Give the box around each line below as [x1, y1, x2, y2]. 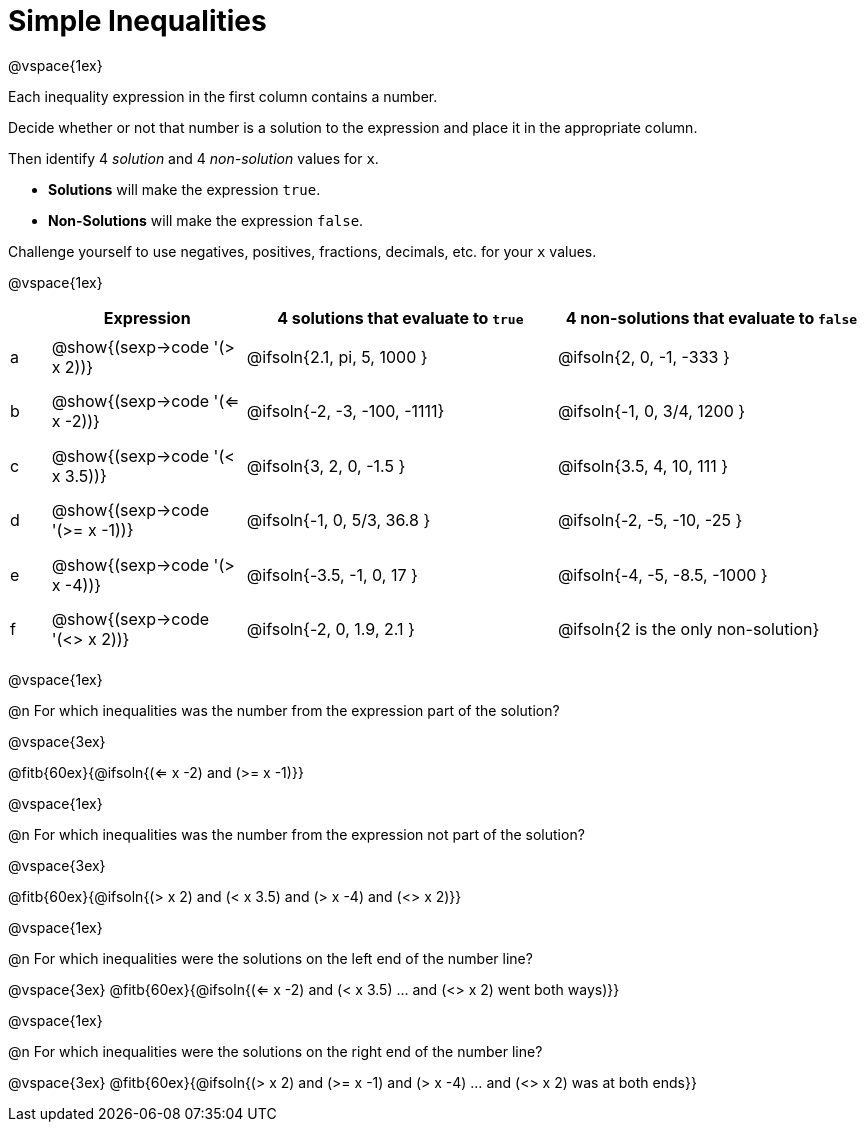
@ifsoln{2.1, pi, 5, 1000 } [246, 346, 428, 367]
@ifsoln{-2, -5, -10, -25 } [557, 510, 743, 531]
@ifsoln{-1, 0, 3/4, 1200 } [557, 401, 746, 422]
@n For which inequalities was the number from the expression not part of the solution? [8, 826, 585, 844]
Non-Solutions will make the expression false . [48, 211, 364, 229]
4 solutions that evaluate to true [277, 307, 524, 328]
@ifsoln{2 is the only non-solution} [557, 618, 820, 639]
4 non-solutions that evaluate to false [565, 307, 858, 328]
